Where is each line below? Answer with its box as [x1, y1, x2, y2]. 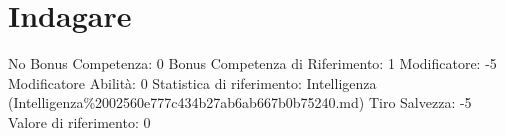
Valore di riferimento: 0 [8, 111, 151, 132]
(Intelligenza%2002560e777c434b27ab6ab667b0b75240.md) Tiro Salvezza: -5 [8, 92, 472, 113]
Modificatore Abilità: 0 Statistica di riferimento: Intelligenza [8, 72, 377, 93]
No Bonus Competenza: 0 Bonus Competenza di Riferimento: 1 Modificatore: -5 [8, 53, 497, 74]
